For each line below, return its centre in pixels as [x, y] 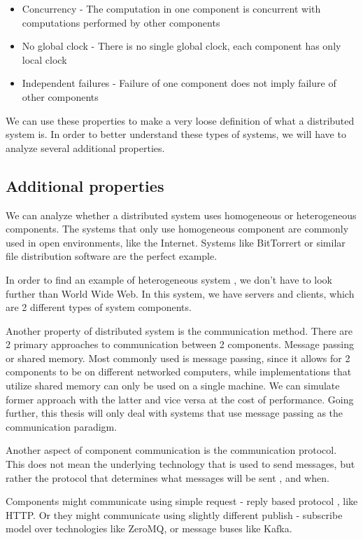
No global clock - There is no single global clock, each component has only [181, 46]
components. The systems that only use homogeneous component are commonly [177, 229]
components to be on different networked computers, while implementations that [179, 372]
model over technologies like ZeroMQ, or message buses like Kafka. [149, 528]
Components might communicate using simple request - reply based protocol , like [182, 501]
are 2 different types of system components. [99, 307]
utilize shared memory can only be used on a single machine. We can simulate [173, 386]
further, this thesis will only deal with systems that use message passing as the [175, 413]
